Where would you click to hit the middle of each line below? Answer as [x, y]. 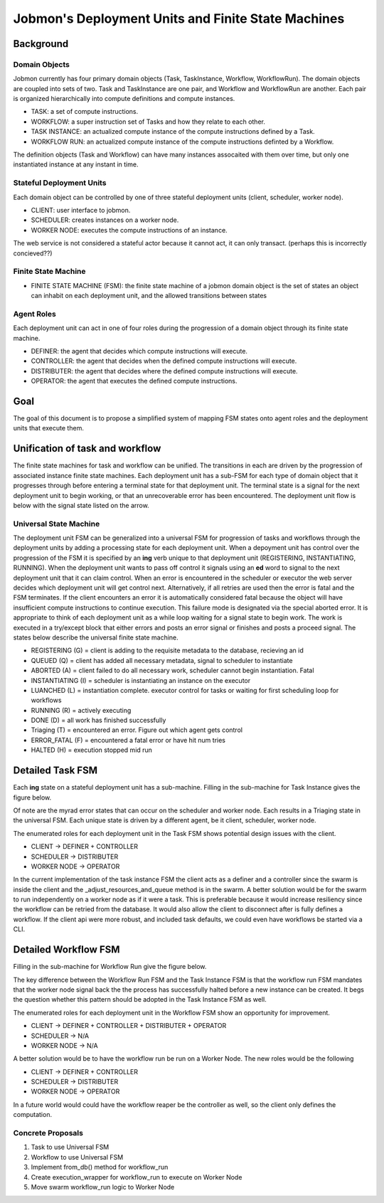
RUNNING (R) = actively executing [81, 710]
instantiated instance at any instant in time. [76, 164]
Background [41, 44]
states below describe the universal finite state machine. [96, 637]
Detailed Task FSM [55, 771]
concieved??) [33, 253]
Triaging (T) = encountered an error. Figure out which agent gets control [137, 730]
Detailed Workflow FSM [66, 950]
